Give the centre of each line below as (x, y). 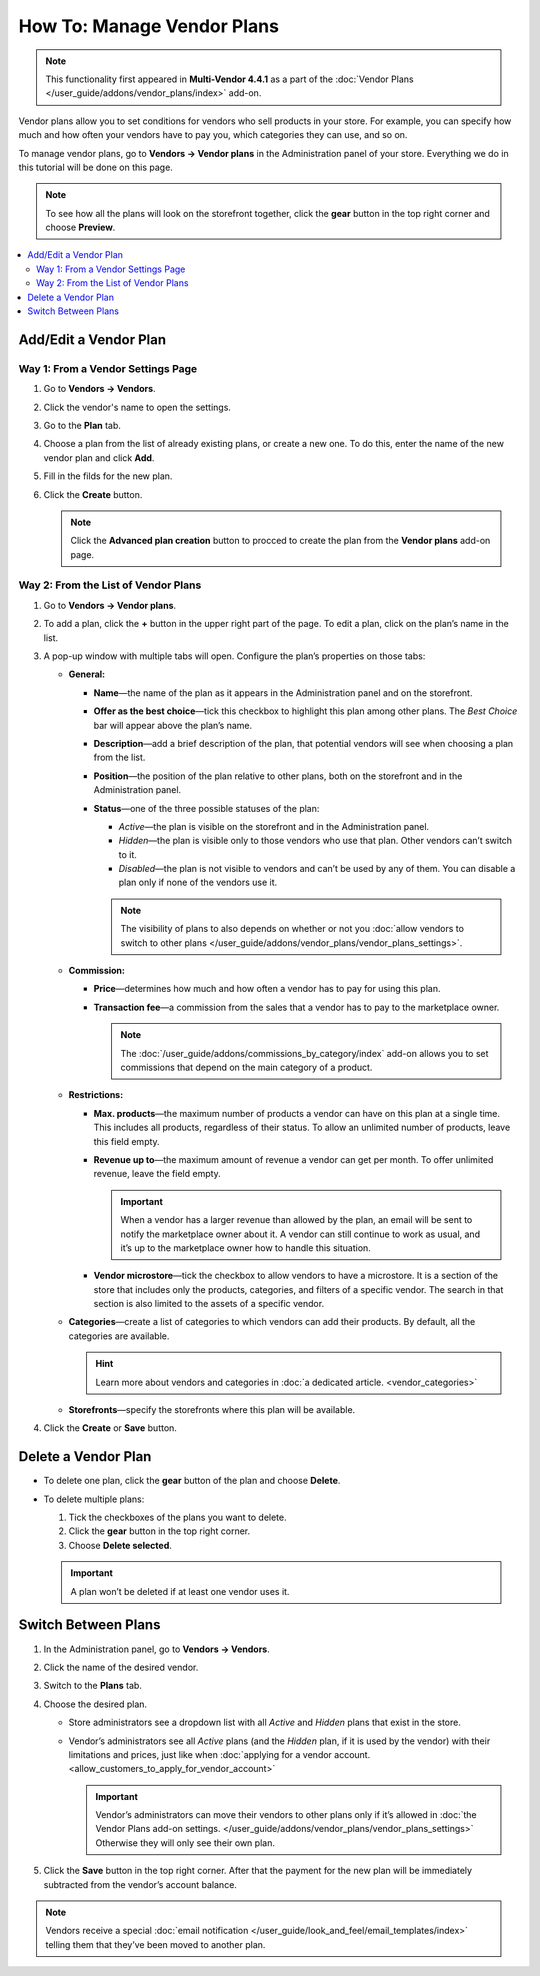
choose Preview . (80, 227)
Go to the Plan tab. (82, 425)
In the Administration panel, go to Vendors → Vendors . (156, 1649)
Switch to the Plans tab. (92, 1686)
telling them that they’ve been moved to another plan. (155, 1944)
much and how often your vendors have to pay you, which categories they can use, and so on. (213, 135)
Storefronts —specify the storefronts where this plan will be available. (212, 1410)
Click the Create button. (93, 494)
